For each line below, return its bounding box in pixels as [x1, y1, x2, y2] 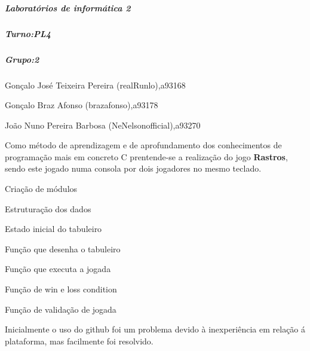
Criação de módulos [5, 182, 78, 195]
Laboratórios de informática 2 [5, 1, 131, 14]
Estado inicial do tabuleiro [5, 222, 102, 235]
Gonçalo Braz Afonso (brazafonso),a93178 [5, 99, 158, 111]
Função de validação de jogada [5, 303, 116, 315]
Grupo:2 [5, 53, 39, 65]
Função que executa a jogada [5, 263, 111, 275]
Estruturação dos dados [5, 202, 91, 215]
